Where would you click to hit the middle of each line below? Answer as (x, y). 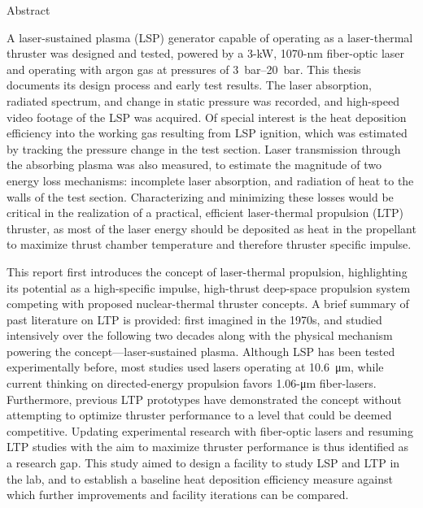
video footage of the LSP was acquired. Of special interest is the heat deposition (207, 117)
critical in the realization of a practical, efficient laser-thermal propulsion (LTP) (205, 213)
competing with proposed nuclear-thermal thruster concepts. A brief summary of (208, 304)
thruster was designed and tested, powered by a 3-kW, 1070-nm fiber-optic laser (206, 53)
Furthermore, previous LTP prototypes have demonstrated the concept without (204, 399)
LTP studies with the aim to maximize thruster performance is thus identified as (208, 447)
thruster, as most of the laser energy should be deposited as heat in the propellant (211, 228)
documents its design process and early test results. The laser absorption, (189, 85)
